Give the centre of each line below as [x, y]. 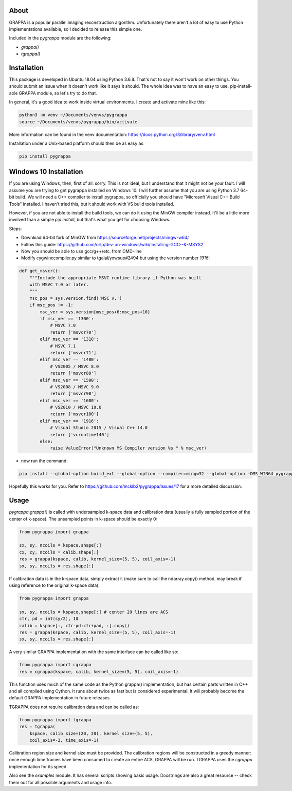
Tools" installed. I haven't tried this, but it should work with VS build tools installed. [92, 204]
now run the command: [45, 461]
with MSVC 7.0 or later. [59, 285]
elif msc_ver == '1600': [69, 400]
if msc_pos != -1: [51, 305]
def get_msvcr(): [40, 271]
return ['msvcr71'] [73, 353]
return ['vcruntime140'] [80, 434]
